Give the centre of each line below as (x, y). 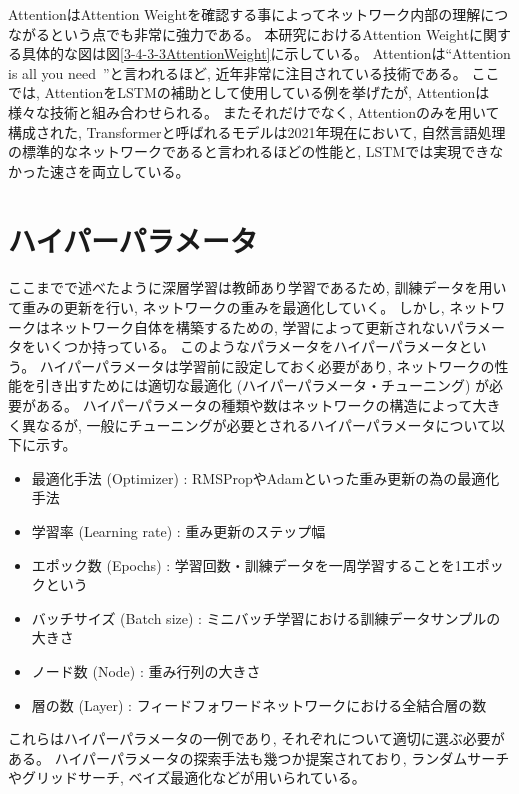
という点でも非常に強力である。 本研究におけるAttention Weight (259, 33)
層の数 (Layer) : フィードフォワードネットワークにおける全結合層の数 (259, 704)
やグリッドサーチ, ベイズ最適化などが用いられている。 (187, 777)
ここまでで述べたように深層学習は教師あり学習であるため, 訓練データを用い (257, 287)
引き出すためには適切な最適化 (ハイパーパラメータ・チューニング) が (262, 385)
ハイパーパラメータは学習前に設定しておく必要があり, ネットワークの (267, 365)
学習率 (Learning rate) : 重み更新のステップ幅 (178, 531)
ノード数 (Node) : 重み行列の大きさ (146, 670)
